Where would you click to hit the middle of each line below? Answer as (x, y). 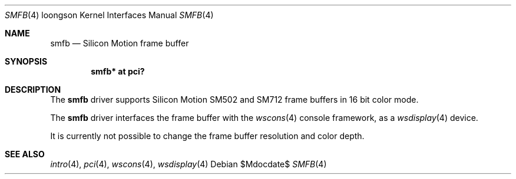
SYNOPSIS (26, 61)
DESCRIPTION (33, 89)
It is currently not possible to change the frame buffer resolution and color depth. (207, 136)
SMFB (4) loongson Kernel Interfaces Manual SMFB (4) (109, 15)
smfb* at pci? (118, 71)
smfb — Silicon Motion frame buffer (120, 43)
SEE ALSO (25, 154)
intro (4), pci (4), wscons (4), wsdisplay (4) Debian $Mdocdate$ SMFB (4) (188, 164)
